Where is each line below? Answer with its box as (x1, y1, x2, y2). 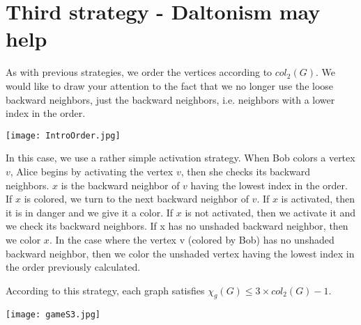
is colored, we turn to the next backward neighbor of (24, 191, 249, 206)
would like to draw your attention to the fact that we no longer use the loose (6, 78, 334, 93)
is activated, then (281, 191, 355, 206)
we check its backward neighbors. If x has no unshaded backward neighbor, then (6, 219, 348, 233)
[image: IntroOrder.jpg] (6, 130, 121, 141)
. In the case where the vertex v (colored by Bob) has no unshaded (49, 232, 335, 246)
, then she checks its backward (180, 164, 311, 178)
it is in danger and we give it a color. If (6, 205, 174, 219)
